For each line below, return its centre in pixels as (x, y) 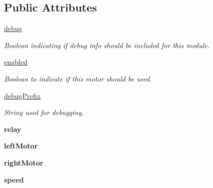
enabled (16, 62)
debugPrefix (22, 95)
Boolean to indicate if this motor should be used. (78, 78)
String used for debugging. (44, 112)
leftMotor (21, 146)
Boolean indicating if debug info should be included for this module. (107, 45)
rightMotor (24, 162)
